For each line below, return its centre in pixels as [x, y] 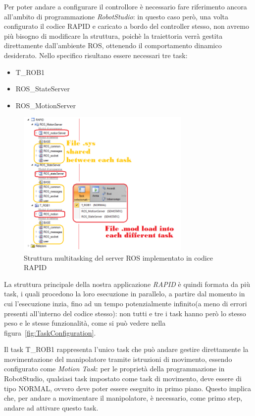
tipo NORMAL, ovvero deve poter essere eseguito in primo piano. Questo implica [127, 388]
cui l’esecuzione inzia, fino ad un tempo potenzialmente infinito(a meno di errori [126, 303]
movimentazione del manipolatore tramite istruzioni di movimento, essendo [118, 359]
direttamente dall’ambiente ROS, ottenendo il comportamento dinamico [113, 45]
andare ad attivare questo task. [51, 407]
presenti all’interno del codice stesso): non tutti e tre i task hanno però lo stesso [125, 313]
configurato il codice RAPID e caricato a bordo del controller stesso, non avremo [127, 26]
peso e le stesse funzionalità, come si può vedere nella [85, 323]
